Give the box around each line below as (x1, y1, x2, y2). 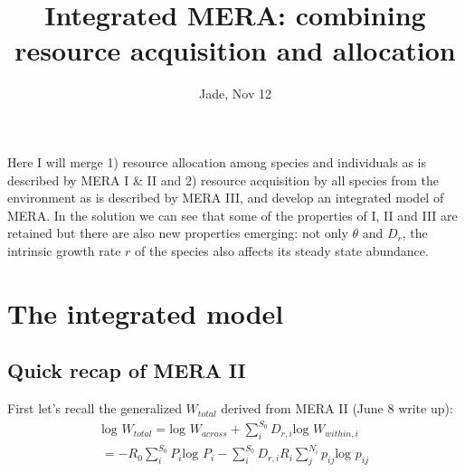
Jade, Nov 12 (199, 84, 271, 103)
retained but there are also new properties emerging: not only (7, 223, 348, 242)
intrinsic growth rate (7, 241, 121, 260)
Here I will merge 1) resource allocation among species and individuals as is (7, 152, 426, 171)
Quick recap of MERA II (7, 356, 246, 384)
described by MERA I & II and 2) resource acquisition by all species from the (7, 170, 439, 189)
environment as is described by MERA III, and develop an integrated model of (7, 188, 444, 207)
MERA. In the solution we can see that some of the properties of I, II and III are (7, 205, 458, 224)
